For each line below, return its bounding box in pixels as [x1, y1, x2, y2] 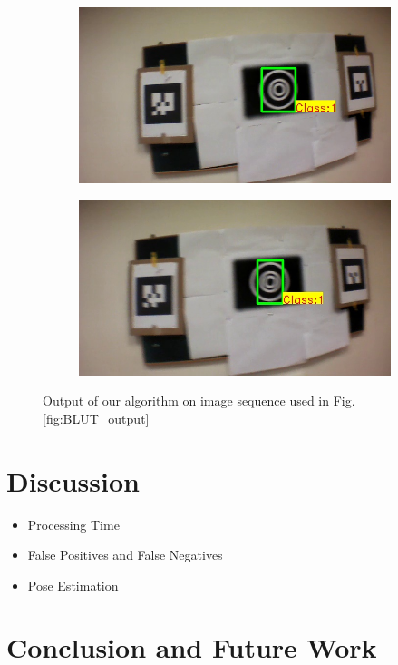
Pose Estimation [27, 575, 119, 594]
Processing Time [27, 514, 120, 533]
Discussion [6, 462, 140, 499]
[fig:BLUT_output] [43, 408, 150, 427]
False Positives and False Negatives [27, 545, 223, 564]
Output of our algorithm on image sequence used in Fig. [43, 391, 355, 410]
